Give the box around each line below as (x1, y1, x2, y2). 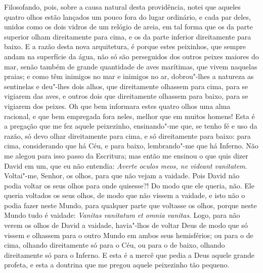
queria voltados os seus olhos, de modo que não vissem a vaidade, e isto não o (4, 190, 245, 201)
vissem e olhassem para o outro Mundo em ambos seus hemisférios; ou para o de (4, 229, 253, 240)
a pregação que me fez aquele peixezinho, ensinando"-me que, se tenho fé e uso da (4, 121, 257, 131)
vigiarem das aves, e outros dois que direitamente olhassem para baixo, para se (4, 91, 248, 101)
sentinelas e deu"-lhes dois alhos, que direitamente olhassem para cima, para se (4, 81, 248, 91)
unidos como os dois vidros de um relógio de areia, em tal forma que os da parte (4, 21, 253, 32)
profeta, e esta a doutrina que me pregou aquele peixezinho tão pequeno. (4, 259, 230, 270)
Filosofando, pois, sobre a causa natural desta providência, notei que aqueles (4, 2, 241, 12)
